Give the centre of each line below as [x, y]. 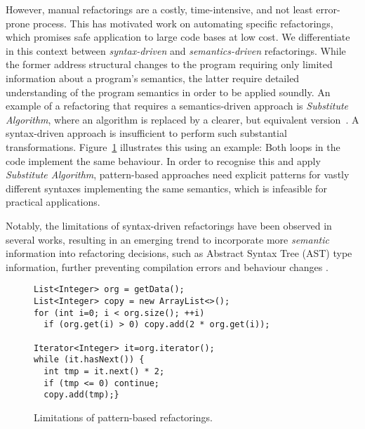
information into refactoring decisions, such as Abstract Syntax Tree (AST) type [179, 253]
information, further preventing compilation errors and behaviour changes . [167, 266]
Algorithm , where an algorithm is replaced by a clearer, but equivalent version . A [182, 119]
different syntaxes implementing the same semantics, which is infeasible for [166, 188]
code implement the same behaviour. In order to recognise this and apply [163, 160]
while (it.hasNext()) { [89, 360]
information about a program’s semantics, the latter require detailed [153, 78]
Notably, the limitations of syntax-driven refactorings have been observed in [169, 225]
